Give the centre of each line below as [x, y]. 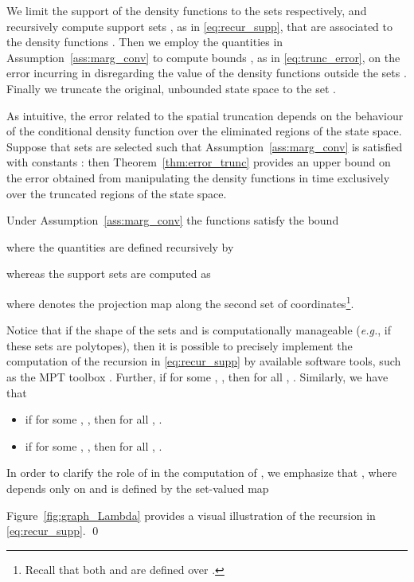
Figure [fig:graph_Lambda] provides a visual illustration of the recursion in [191, 515]
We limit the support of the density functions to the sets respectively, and [187, 10]
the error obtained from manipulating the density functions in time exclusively [198, 177]
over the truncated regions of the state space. [117, 193]
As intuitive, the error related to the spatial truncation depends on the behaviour [205, 115]
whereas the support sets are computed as [109, 273]
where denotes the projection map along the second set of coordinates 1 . [180, 302]
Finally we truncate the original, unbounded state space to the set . [171, 88]
